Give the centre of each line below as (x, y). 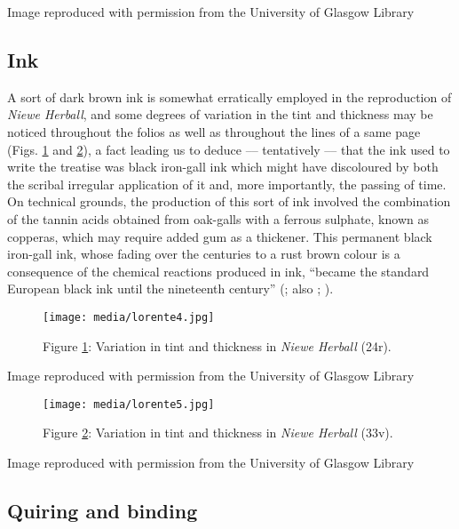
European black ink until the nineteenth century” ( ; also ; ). (170, 289)
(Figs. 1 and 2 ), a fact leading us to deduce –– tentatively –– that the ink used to (229, 149)
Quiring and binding (103, 510)
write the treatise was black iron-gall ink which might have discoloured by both (223, 167)
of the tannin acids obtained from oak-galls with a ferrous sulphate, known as (218, 218)
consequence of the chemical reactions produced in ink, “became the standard (218, 271)
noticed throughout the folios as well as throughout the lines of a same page (214, 131)
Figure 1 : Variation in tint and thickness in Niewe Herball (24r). (217, 345)
